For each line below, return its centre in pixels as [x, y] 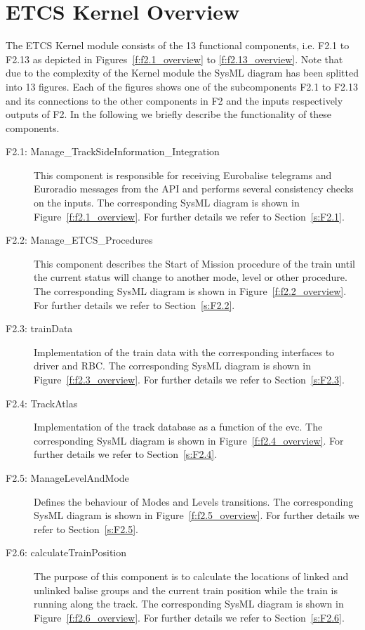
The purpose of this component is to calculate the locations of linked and [191, 576]
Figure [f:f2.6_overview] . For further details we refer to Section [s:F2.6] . [189, 617]
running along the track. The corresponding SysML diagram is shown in [189, 604]
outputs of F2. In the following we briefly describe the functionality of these [169, 114]
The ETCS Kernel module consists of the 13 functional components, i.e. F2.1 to [178, 45]
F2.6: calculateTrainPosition [66, 552]
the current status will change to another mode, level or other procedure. [191, 277]
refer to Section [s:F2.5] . [86, 529]
